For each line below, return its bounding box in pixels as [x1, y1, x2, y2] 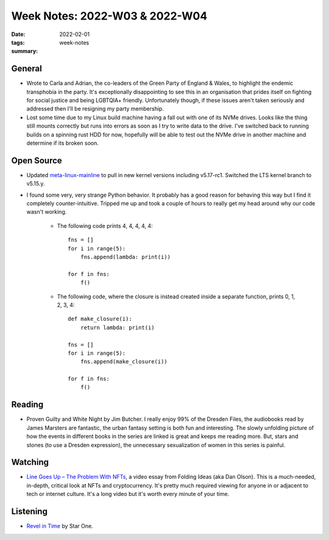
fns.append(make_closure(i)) [80, 358, 168, 365]
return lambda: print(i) [80, 324, 155, 331]
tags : [11, 38, 25, 46]
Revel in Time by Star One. [26, 522, 94, 530]
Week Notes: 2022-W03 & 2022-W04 [11, 9, 208, 23]
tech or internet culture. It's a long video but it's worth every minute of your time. [26, 491, 230, 498]
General [11, 64, 43, 74]
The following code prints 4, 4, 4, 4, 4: [57, 222, 153, 229]
